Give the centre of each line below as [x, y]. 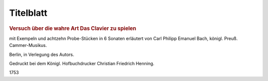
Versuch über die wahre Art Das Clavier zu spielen [73, 28]
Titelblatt [28, 13]
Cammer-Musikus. [28, 45]
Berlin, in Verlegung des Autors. [42, 54]
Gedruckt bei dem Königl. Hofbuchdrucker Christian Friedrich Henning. [82, 63]
